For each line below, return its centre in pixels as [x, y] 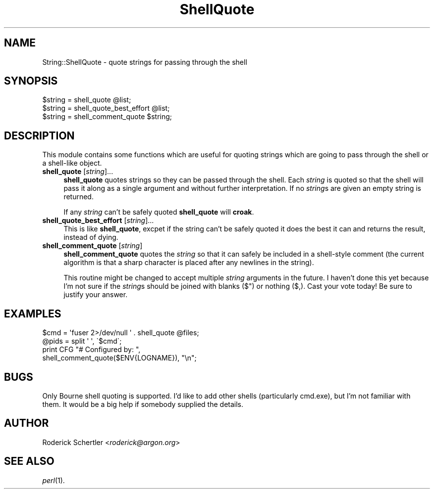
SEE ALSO [29, 461]
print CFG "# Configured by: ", [91, 350]
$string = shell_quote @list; [87, 100]
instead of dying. [91, 237]
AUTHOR [27, 423]
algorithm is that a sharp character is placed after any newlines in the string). [189, 263]
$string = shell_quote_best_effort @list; [106, 108]
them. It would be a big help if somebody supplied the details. [143, 404]
